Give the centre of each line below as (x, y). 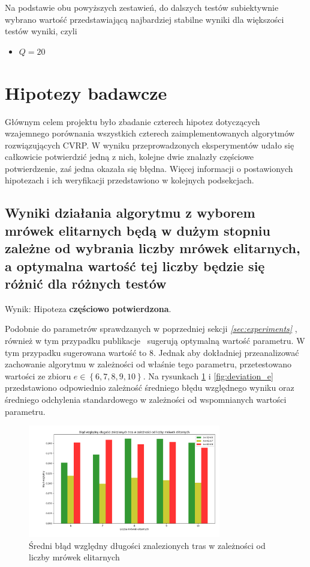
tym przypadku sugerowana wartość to (76, 352)
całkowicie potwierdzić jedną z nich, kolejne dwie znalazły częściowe (130, 157)
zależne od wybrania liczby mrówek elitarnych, (153, 248)
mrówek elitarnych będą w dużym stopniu (138, 230)
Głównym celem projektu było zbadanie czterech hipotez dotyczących (133, 121)
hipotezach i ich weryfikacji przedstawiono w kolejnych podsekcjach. (130, 180)
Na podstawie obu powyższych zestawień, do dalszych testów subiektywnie (142, 7)
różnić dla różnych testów (86, 283)
